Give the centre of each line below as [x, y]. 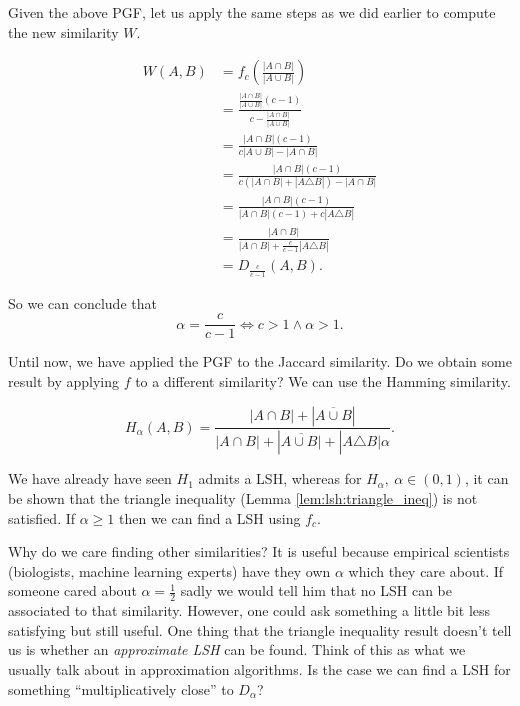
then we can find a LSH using [210, 517]
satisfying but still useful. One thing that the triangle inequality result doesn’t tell [260, 629]
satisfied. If [42, 517]
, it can [486, 478]
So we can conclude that [82, 302]
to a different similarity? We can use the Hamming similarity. [323, 380]
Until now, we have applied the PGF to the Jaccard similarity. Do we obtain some [260, 361]
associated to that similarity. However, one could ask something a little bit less [249, 610]
